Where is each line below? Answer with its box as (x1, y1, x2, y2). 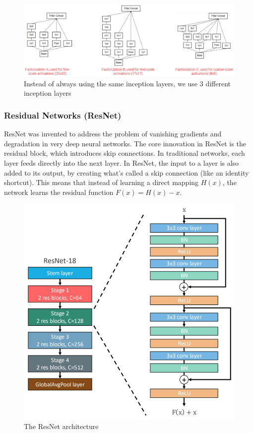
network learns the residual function (4, 186, 114, 197)
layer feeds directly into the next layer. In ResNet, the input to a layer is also (4, 157, 239, 168)
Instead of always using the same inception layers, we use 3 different (24, 78, 231, 88)
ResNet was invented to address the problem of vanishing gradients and (4, 128, 222, 139)
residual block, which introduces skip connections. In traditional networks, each (4, 148, 245, 158)
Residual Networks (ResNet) (4, 109, 122, 121)
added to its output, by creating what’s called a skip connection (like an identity (4, 167, 249, 178)
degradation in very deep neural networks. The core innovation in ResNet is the (4, 138, 246, 148)
